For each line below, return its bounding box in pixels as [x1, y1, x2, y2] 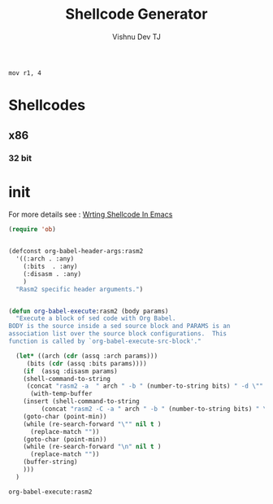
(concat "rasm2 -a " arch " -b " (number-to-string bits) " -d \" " [26, 382, 264, 391]
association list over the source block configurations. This [8, 330, 227, 338]
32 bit [8, 152, 32, 164]
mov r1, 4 [8, 68, 42, 77]
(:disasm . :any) [23, 270, 82, 278]
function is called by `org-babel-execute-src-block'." [8, 337, 201, 345]
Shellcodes [8, 96, 86, 115]
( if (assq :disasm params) [23, 367, 118, 375]
